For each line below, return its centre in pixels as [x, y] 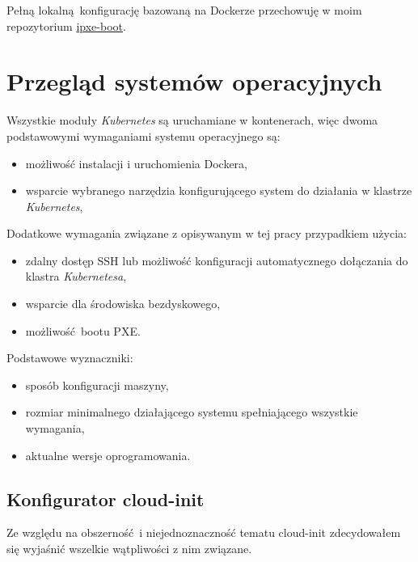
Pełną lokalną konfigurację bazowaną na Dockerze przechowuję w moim [184, 10]
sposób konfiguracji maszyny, [97, 385]
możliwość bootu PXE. [83, 330]
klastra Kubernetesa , [76, 276]
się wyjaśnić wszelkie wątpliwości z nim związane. [129, 549]
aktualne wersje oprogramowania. [108, 455]
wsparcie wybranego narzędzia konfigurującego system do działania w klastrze [219, 190]
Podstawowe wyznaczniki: [70, 358]
